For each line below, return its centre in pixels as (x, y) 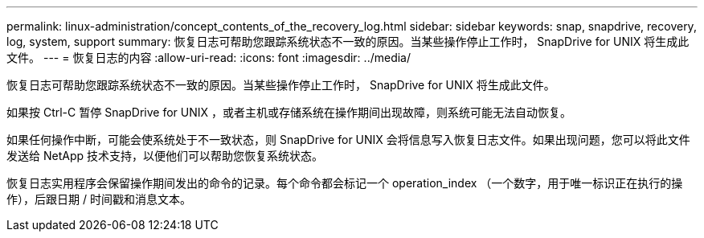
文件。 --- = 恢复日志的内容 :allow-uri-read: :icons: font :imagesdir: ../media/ (209, 57)
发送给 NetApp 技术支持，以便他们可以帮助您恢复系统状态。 (165, 156)
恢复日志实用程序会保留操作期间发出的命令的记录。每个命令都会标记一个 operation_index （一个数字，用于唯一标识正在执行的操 (345, 183)
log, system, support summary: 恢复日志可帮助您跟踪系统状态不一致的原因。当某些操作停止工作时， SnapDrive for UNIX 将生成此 (348, 41)
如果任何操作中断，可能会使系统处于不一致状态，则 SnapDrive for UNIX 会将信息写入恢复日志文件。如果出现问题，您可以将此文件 (348, 140)
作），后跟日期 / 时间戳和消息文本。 (99, 199)
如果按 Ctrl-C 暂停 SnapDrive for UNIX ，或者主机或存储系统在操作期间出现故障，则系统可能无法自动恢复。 (289, 112)
